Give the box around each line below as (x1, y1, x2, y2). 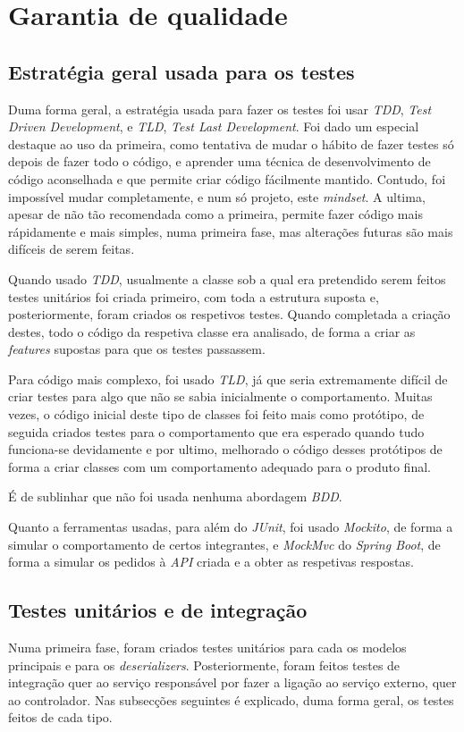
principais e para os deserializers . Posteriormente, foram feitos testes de (8, 655, 401, 674)
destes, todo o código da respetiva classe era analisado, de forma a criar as (8, 322, 416, 341)
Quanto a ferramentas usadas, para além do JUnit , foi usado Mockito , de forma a (8, 517, 453, 536)
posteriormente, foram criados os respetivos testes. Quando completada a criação (8, 305, 451, 324)
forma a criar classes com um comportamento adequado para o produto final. (8, 457, 431, 475)
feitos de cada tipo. (8, 708, 113, 727)
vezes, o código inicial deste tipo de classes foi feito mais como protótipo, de (8, 405, 425, 424)
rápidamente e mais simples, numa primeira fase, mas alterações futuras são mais (8, 222, 453, 240)
